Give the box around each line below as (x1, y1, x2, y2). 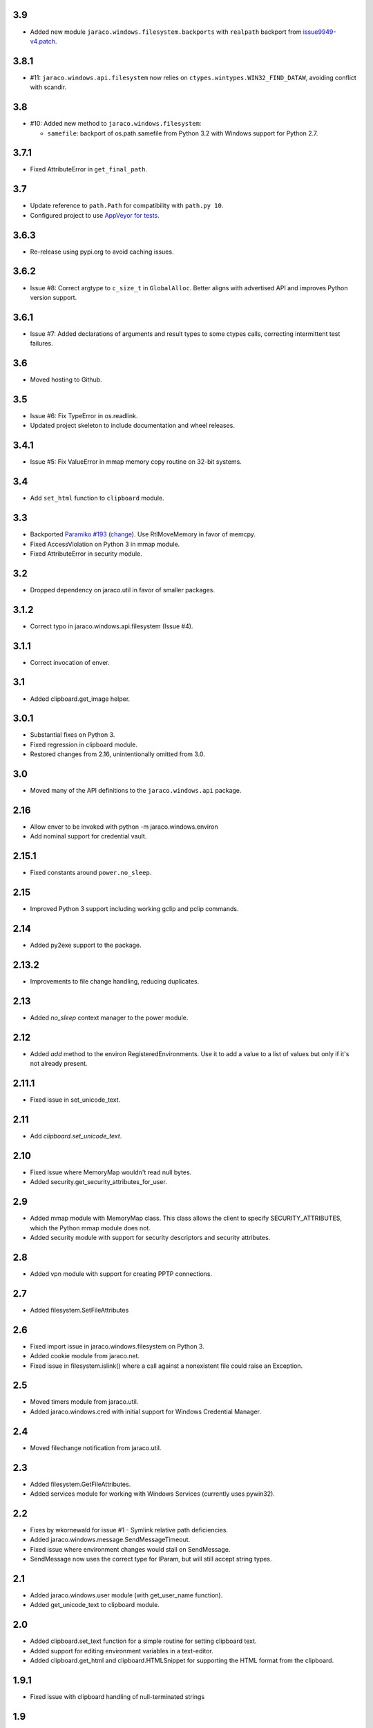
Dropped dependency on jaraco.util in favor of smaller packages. (30, 585, 216, 594)
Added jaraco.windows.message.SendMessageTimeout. (30, 1535, 191, 1544)
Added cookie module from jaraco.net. (30, 1352, 140, 1360)
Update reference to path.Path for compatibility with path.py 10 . (30, 201, 224, 210)
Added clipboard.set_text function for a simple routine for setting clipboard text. (30, 1637, 257, 1645)
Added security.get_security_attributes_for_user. (30, 1178, 167, 1186)
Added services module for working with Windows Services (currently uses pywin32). (30, 1490, 276, 1498)
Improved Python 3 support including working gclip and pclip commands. (30, 905, 239, 913)
